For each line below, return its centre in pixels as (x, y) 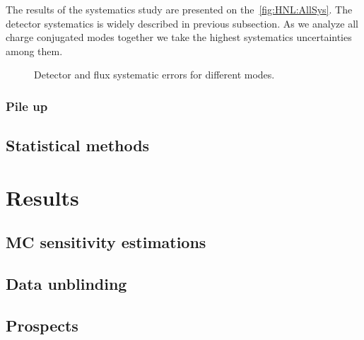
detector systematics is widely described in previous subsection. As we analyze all (182, 23)
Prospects (42, 325)
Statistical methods (78, 145)
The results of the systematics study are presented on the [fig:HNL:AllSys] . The (179, 9)
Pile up (27, 106)
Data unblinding (66, 284)
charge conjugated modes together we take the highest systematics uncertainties (179, 37)
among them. (34, 51)
